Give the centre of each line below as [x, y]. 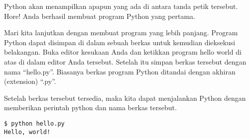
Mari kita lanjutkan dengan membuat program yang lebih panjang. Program [121, 33]
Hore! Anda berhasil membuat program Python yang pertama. [100, 16]
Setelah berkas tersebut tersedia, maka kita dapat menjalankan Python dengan [125, 98]
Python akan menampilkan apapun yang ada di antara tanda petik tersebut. [121, 6]
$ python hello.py [34, 123]
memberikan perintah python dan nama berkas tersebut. [90, 107]
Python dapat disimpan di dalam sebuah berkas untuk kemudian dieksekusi [120, 42]
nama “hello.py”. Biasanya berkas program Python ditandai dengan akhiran [120, 71]
